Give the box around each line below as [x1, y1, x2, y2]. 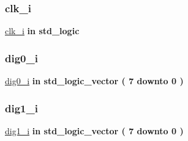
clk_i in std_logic [5, 24, 80, 37]
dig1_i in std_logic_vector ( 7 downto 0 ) [5, 124, 184, 137]
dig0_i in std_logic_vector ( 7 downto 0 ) [5, 74, 184, 87]
